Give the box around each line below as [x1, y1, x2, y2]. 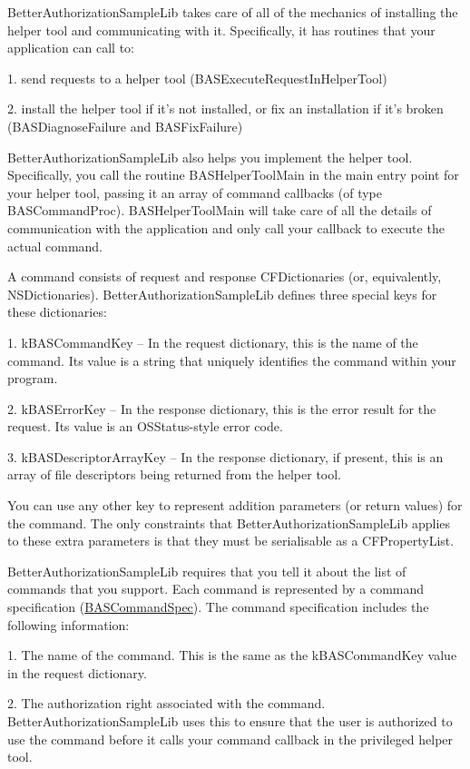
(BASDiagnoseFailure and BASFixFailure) [7, 116, 243, 135]
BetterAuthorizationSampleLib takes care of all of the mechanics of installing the [7, 3, 458, 21]
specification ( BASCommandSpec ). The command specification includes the [7, 597, 429, 616]
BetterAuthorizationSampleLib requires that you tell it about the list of [7, 561, 406, 580]
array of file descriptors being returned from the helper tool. [7, 465, 342, 484]
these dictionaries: [7, 302, 107, 321]
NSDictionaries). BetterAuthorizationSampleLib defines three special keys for [7, 284, 437, 303]
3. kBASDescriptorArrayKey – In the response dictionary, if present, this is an [7, 447, 444, 466]
